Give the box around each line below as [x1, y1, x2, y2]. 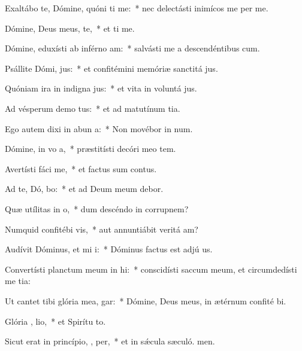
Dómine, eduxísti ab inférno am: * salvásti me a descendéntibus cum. [5, 42, 260, 54]
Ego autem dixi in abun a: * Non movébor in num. [5, 122, 193, 135]
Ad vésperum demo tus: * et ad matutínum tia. [5, 102, 180, 114]
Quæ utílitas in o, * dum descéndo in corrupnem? [5, 202, 189, 215]
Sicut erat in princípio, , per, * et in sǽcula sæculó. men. [5, 335, 215, 347]
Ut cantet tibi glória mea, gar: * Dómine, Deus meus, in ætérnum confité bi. [5, 294, 286, 307]
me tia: [5, 274, 31, 287]
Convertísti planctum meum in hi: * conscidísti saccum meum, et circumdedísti [5, 263, 297, 275]
